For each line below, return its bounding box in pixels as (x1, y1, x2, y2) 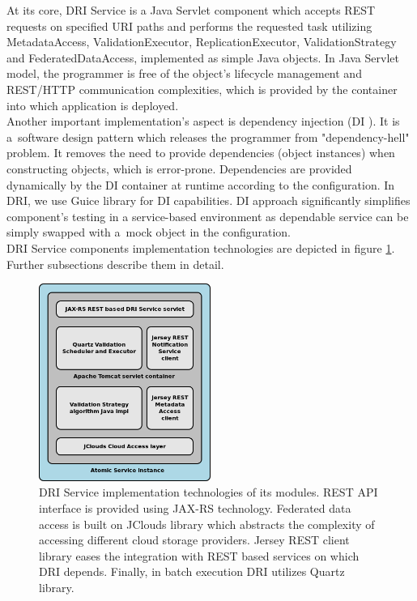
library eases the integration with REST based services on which (39, 547, 360, 564)
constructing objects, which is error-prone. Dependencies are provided (6, 160, 352, 177)
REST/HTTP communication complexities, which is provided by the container (6, 80, 398, 97)
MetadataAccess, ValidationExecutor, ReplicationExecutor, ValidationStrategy (6, 33, 397, 50)
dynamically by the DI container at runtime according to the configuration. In (6, 176, 395, 193)
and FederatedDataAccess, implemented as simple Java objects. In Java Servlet (6, 49, 399, 66)
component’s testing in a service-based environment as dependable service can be (6, 207, 409, 224)
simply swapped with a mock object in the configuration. (6, 224, 291, 241)
